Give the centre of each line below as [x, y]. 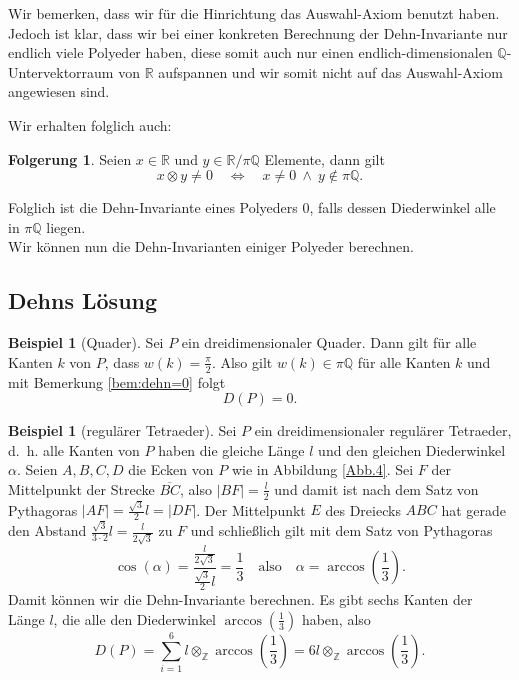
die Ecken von [171, 469]
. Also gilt [242, 361]
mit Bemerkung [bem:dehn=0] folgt [117, 381]
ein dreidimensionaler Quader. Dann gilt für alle [329, 342]
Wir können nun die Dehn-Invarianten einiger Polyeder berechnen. [211, 246]
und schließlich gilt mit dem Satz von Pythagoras [341, 530]
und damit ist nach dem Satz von [376, 488]
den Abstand [47, 530]
